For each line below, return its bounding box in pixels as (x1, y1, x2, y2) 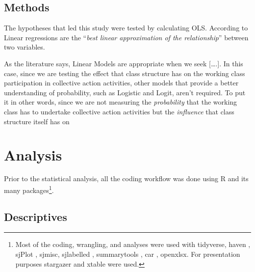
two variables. (4, 42, 45, 52)
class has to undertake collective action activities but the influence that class (4, 106, 234, 116)
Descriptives (4, 209, 67, 224)
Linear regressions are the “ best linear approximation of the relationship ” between (4, 32, 249, 42)
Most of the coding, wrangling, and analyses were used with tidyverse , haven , (15, 239, 251, 249)
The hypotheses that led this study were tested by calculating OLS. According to (4, 23, 248, 33)
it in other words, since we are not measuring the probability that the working (4, 97, 237, 107)
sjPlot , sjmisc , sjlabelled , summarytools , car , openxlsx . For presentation (15, 248, 240, 259)
